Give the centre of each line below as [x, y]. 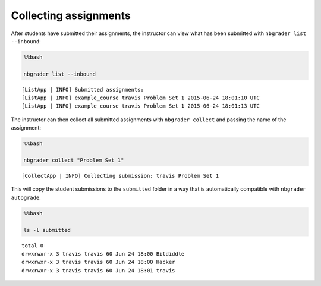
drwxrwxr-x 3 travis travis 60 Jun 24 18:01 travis [98, 270]
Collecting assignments [71, 15]
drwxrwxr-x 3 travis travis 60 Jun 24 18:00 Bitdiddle [103, 254]
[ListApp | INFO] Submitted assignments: [83, 89]
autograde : [26, 197]
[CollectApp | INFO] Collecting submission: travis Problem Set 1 [120, 176]
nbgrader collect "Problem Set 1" [74, 160]
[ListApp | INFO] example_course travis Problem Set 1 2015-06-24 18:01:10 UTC [141, 98]
